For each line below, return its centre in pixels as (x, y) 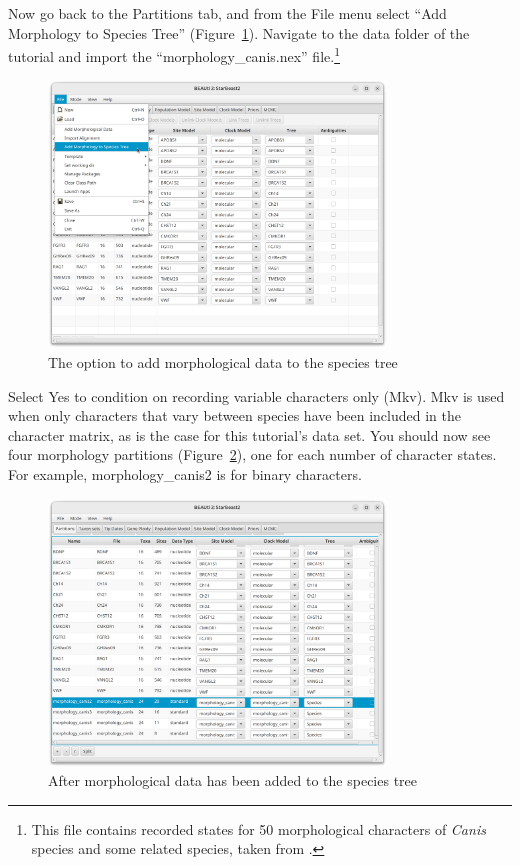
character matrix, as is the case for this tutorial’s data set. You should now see (249, 434)
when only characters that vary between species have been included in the (234, 415)
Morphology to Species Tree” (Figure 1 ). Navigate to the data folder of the (239, 32)
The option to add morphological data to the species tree (223, 362)
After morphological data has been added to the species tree (232, 780)
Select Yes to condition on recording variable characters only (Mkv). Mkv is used (256, 395)
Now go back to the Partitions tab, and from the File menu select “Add (227, 13)
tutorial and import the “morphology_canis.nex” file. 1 (174, 54)
